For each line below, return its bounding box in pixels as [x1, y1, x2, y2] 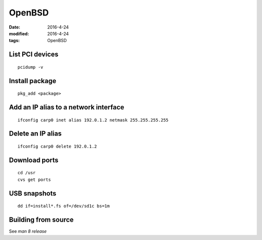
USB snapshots [9, 189, 57, 197]
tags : [9, 38, 20, 44]
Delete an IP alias [9, 130, 62, 138]
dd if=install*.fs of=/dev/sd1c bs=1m [17, 203, 110, 209]
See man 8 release [9, 228, 47, 234]
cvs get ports [17, 177, 51, 182]
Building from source [9, 215, 74, 224]
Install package [9, 76, 57, 85]
